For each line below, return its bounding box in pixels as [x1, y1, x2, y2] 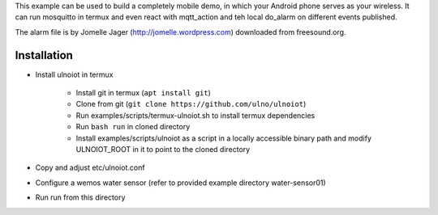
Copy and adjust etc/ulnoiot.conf [35, 162, 145, 173]
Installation [15, 48, 73, 62]
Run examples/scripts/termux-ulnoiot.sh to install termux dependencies [75, 110, 316, 120]
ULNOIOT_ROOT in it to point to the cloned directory [75, 145, 251, 154]
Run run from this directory [35, 192, 126, 202]
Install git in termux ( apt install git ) [75, 88, 211, 98]
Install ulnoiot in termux [35, 70, 114, 79]
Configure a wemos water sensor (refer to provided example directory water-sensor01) [35, 178, 326, 188]
